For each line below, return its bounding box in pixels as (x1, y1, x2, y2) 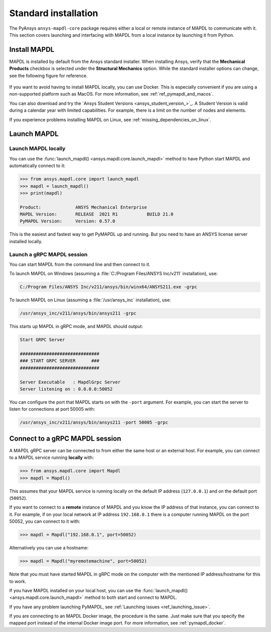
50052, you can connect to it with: (9, 518, 80, 524)
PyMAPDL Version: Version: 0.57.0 (20, 218, 115, 224)
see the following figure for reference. (9, 72, 88, 78)
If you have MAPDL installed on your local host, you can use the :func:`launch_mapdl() (9, 587, 188, 593)
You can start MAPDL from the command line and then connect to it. (9, 261, 151, 267)
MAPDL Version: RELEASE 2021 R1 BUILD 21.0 (20, 211, 174, 217)
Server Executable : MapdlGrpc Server (20, 379, 120, 385)
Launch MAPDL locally (9, 145, 66, 152)
